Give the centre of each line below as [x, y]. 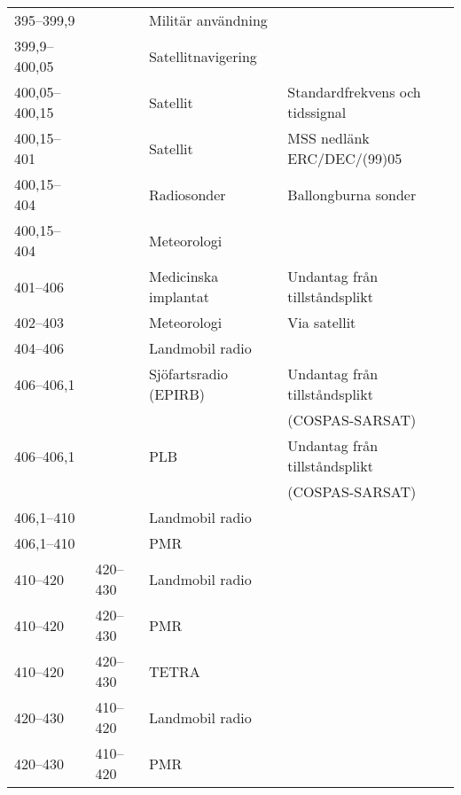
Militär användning [208, 20]
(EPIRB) [177, 394]
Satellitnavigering [203, 56]
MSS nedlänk [328, 138]
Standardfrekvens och [354, 92]
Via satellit [322, 322]
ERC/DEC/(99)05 [345, 158]
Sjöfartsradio [188, 374]
